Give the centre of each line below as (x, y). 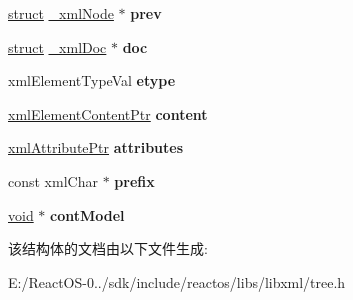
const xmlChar (53, 180)
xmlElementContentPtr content (108, 113)
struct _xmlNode (61, 13)
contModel (87, 214)
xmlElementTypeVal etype (92, 80)
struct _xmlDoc (57, 46)
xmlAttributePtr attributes (96, 147)
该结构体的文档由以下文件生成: (108, 248)
